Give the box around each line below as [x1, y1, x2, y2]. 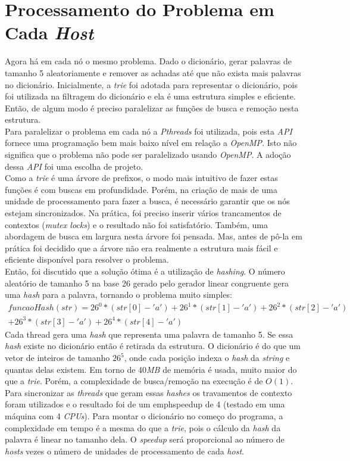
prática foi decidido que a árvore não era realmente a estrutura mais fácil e [5, 241, 278, 254]
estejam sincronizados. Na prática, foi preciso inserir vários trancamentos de [5, 207, 282, 219]
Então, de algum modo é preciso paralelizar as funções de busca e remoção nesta [5, 101, 299, 114]
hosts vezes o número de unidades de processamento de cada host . [5, 444, 244, 457]
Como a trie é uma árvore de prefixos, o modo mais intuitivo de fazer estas [5, 172, 278, 184]
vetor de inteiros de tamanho [5, 351, 110, 364]
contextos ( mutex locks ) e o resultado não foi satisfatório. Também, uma [5, 218, 268, 230]
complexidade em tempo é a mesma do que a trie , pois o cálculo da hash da [5, 421, 281, 434]
